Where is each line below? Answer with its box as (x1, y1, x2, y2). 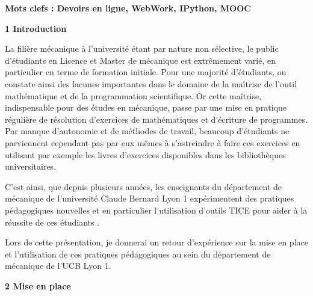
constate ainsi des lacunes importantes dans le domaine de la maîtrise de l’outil (5, 77, 297, 90)
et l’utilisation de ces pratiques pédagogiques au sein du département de (5, 247, 271, 260)
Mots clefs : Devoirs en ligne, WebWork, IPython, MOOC (5, 2, 251, 14)
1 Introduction (5, 22, 67, 34)
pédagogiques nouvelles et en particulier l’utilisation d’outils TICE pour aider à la (5, 203, 308, 216)
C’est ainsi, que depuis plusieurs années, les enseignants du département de (5, 180, 282, 193)
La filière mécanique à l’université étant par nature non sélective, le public (5, 42, 279, 55)
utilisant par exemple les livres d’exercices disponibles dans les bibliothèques (5, 148, 286, 161)
